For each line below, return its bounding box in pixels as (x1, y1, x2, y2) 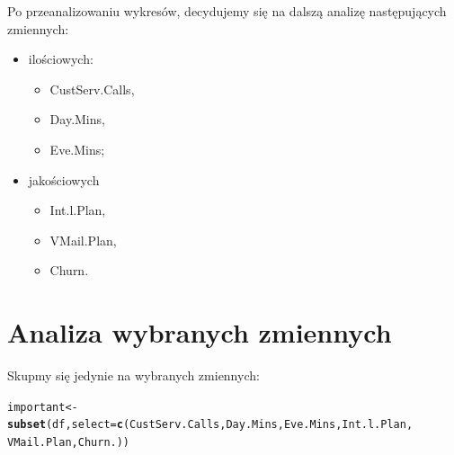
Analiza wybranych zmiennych (7, 314, 392, 351)
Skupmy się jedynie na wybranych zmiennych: (7, 366, 260, 385)
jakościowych (28, 170, 100, 189)
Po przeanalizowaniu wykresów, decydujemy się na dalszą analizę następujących (7, 2, 447, 20)
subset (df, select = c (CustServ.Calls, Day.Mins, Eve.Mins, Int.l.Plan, (7, 418, 414, 432)
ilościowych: (28, 49, 93, 68)
